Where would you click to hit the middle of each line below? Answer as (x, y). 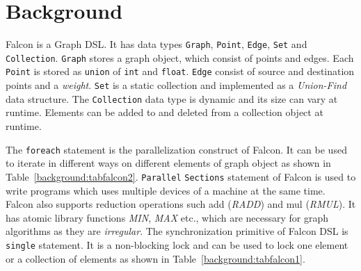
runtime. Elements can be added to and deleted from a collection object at (165, 112)
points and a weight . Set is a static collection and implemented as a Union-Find (176, 85)
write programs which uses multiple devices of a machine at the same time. (166, 190)
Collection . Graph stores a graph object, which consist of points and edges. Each (180, 57)
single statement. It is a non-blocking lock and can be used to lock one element (177, 244)
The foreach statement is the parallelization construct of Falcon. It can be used (176, 149)
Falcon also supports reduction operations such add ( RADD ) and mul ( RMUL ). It (181, 204)
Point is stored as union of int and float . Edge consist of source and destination (180, 71)
